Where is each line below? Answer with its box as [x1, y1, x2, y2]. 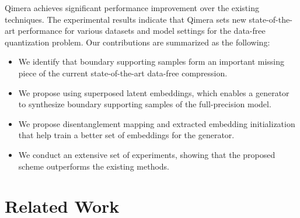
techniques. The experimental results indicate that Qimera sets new [5, 13, 246, 25]
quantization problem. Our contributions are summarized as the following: [5, 36, 270, 48]
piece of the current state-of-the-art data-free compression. [18, 66, 228, 79]
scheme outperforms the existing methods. [18, 160, 169, 172]
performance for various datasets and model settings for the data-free [18, 24, 266, 37]
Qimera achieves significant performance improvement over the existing [5, 2, 259, 13]
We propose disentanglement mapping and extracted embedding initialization [18, 117, 295, 129]
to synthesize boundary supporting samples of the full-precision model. [18, 98, 271, 110]
